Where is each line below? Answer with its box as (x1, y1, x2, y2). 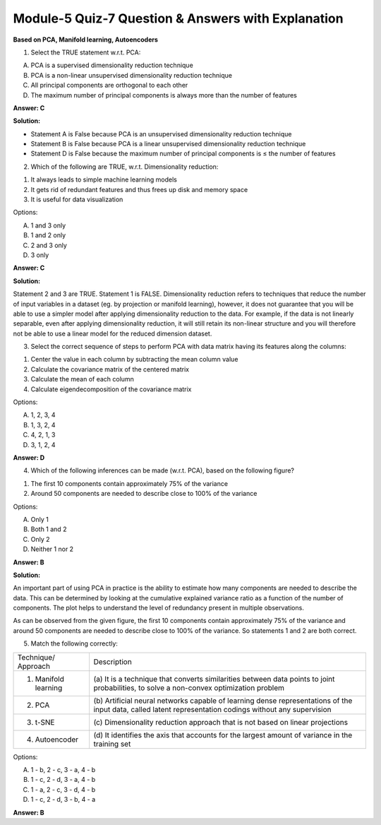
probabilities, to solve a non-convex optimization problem (93, 682, 285, 692)
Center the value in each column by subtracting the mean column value (30, 355, 238, 364)
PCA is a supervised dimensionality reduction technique (30, 61, 193, 70)
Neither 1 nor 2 (30, 545, 74, 554)
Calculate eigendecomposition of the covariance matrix (30, 385, 192, 393)
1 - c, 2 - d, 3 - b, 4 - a (30, 795, 96, 804)
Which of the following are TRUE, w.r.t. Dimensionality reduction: (30, 162, 219, 171)
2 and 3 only (30, 241, 67, 249)
